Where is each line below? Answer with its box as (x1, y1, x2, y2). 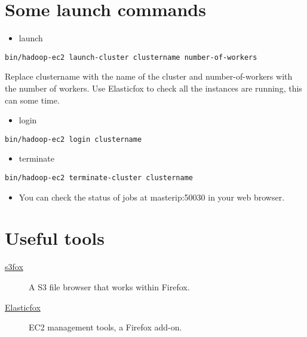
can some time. (5, 93, 60, 106)
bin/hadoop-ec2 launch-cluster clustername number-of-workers (5, 53, 257, 62)
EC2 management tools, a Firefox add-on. (29, 321, 182, 333)
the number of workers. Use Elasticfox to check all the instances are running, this (5, 81, 302, 94)
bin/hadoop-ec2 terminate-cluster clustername (5, 174, 193, 182)
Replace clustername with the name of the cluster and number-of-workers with (5, 70, 293, 83)
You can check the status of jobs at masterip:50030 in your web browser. (19, 190, 285, 203)
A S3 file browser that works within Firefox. (29, 280, 190, 293)
